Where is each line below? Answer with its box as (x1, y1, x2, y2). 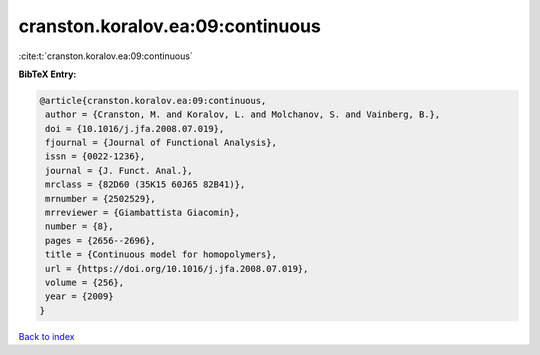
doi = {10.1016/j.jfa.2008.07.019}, (45, 123, 225, 134)
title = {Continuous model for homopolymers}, (45, 249, 277, 260)
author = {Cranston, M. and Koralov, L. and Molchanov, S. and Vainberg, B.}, (45, 109, 441, 120)
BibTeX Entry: (18, 68, 77, 80)
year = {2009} (45, 291, 114, 302)
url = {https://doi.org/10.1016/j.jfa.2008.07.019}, (45, 263, 309, 274)
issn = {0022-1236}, (45, 151, 146, 162)
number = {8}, (45, 221, 114, 232)
